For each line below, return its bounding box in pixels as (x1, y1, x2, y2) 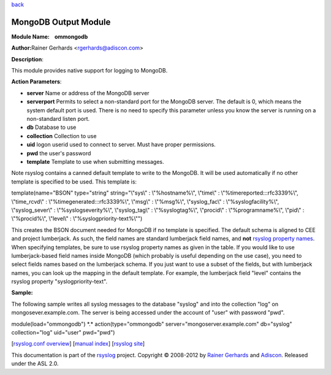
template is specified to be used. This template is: (11, 178, 137, 185)
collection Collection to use (26, 132, 97, 139)
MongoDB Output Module (11, 17, 111, 27)
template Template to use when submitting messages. (26, 158, 164, 165)
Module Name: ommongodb (11, 33, 88, 40)
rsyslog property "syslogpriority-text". (11, 278, 108, 285)
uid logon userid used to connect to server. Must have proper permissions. (26, 141, 216, 149)
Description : (11, 55, 44, 63)
